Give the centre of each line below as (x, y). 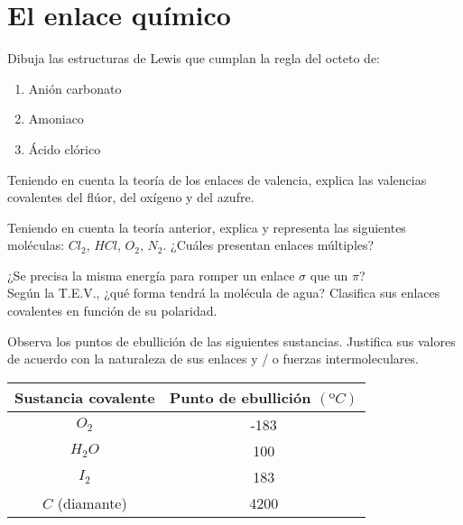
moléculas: (36, 245)
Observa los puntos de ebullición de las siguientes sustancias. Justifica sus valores (231, 341)
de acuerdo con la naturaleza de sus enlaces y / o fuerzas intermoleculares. (213, 359)
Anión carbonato (75, 88)
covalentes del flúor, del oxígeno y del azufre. (131, 197)
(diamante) (92, 502)
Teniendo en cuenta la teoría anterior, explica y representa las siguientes (207, 227)
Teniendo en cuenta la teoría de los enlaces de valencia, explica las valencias (217, 179)
